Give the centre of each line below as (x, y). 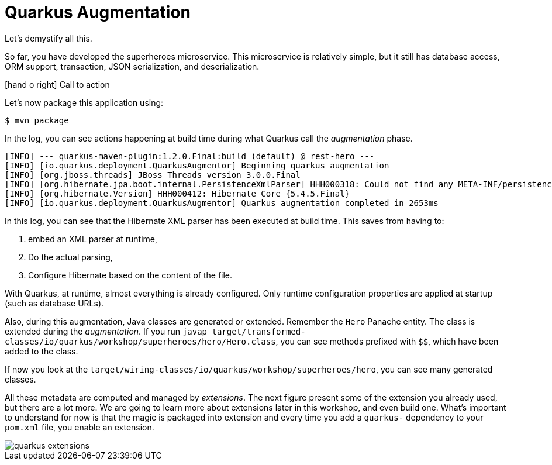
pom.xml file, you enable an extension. (80, 427)
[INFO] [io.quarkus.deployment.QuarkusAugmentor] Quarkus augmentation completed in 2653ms (222, 203)
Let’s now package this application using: (84, 102)
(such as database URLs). (54, 303)
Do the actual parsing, (70, 257)
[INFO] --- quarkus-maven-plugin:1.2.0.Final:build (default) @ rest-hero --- (190, 156)
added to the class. (42, 351)
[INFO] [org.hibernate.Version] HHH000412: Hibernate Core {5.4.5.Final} (177, 193)
